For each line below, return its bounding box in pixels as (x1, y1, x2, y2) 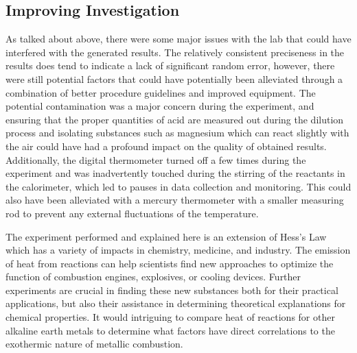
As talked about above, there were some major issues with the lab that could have (5, 32, 352, 46)
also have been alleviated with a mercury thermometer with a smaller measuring (5, 193, 344, 207)
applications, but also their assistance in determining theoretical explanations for (5, 296, 346, 311)
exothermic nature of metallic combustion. (5, 337, 183, 351)
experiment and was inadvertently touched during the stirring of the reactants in (5, 166, 345, 180)
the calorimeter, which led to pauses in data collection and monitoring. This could (5, 179, 352, 193)
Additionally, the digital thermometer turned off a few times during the (5, 152, 306, 167)
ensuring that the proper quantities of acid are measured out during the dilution (5, 112, 344, 126)
